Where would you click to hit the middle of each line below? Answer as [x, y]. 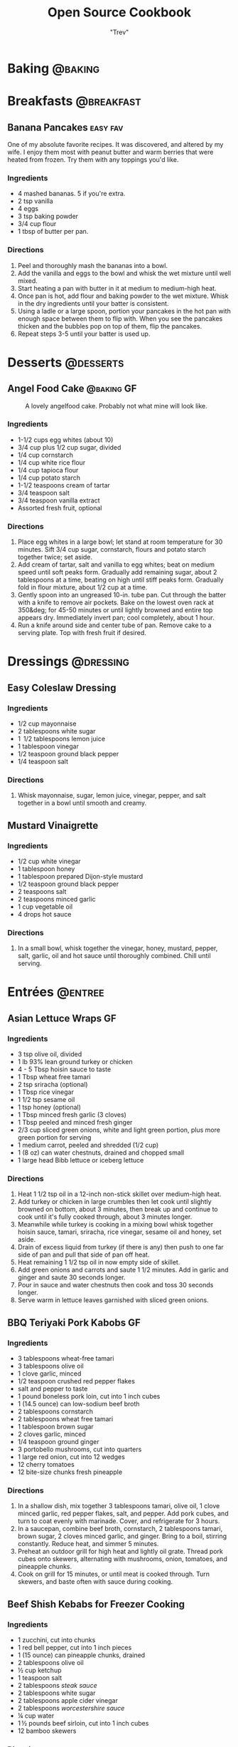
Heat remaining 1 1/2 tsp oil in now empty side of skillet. [99, 1262]
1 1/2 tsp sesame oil [46, 1100]
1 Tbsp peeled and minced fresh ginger [75, 1123]
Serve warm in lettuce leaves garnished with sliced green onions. [113, 1300]
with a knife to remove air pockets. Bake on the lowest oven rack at [116, 602]
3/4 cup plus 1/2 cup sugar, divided [69, 447]
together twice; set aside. [55, 557]
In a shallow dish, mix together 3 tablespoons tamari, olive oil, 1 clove [119, 1506]
